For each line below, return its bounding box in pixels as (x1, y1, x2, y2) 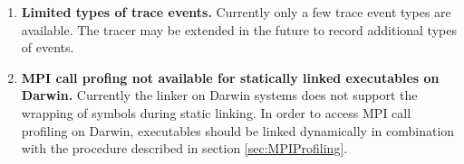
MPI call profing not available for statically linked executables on (21, 68, 440, 87)
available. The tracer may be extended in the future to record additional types (21, 20, 457, 39)
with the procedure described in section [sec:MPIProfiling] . (21, 139, 348, 158)
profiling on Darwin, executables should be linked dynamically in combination (21, 121, 455, 140)
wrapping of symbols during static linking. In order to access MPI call (21, 103, 411, 122)
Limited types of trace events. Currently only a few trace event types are (21, 3, 451, 21)
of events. (21, 38, 74, 57)
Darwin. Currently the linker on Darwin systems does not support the (21, 86, 418, 105)
